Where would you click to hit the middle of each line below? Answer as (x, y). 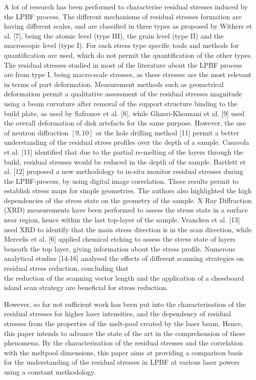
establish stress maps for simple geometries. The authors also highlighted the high (128, 190)
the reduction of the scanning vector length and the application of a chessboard (124, 277)
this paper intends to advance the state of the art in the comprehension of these (125, 333)
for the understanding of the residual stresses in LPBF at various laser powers (122, 362)
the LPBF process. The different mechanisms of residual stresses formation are (123, 16)
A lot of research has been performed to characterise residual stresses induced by (126, 6)
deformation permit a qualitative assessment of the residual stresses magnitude (123, 94)
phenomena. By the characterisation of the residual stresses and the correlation (124, 343)
